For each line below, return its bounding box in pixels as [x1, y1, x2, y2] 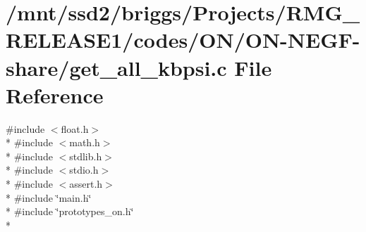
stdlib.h [69, 148, 102, 163]
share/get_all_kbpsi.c [6, 53, 227, 82]
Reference [6, 80, 104, 109]
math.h [69, 135, 100, 150]
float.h [61, 121, 89, 136]
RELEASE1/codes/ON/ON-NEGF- [6, 25, 360, 54]
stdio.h [69, 162, 99, 177]
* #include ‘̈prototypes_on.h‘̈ [6, 204, 134, 219]
